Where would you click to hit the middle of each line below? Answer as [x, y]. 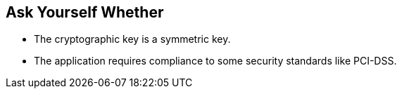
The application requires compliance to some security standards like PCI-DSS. [215, 61]
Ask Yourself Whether [85, 12]
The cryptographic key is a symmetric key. [132, 39]
